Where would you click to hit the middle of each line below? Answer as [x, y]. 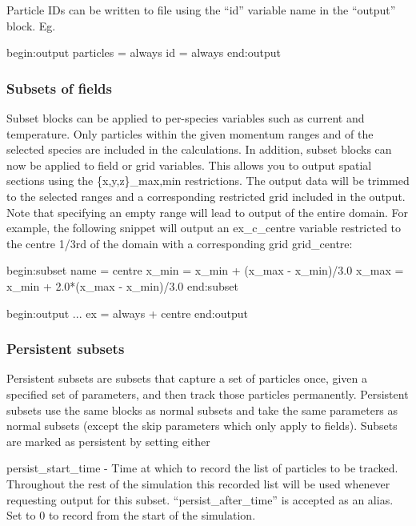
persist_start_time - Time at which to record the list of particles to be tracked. [202, 468]
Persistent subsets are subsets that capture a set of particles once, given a [187, 378]
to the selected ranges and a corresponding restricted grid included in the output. [206, 196]
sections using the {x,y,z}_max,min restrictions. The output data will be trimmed [208, 181]
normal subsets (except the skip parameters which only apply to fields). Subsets [202, 426]
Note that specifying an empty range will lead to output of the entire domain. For [208, 212]
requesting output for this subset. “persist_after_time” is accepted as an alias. [200, 499]
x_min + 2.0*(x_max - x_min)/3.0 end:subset [122, 285]
